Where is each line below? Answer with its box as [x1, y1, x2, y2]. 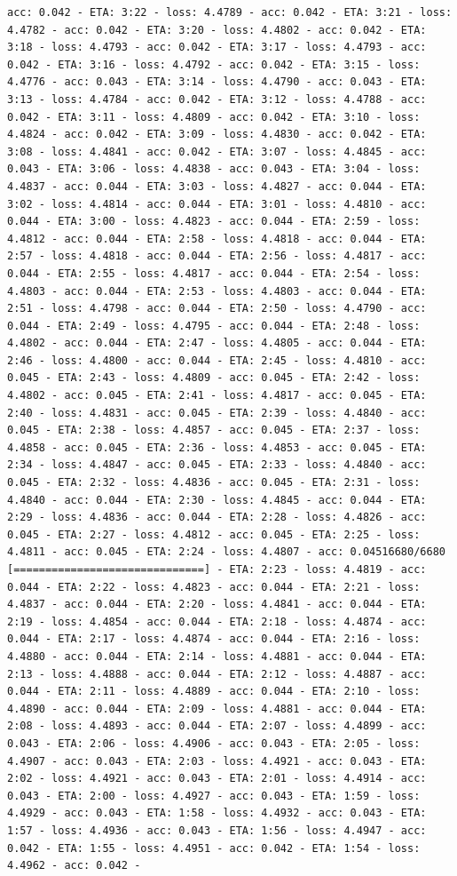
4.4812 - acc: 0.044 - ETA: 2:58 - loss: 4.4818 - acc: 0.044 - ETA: [7, 232, 427, 245]
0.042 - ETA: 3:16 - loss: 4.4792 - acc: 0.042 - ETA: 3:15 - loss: [7, 58, 421, 71]
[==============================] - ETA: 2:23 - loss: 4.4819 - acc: [7, 563, 427, 576]
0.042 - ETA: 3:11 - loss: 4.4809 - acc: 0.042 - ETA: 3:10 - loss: [7, 110, 421, 123]
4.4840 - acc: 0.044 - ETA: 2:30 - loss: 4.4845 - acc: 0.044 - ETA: [7, 493, 427, 506]
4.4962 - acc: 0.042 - [7, 859, 141, 872]
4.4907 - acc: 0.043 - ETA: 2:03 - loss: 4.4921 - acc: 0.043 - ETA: [7, 754, 427, 768]
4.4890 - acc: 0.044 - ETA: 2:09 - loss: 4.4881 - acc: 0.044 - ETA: [7, 702, 427, 715]
